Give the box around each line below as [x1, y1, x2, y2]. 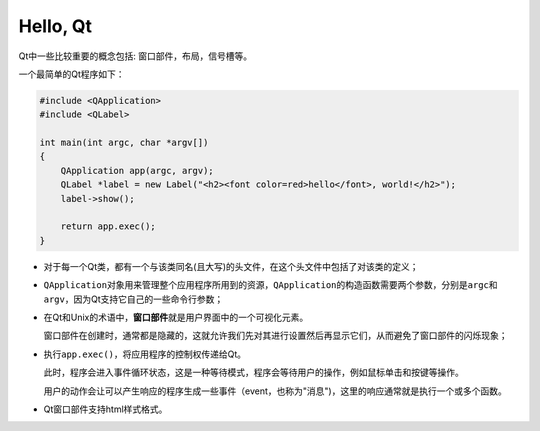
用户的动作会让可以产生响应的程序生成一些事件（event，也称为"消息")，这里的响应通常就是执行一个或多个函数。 [43, 385, 507, 397]
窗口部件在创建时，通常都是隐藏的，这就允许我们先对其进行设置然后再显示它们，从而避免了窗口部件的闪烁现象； [43, 330, 508, 342]
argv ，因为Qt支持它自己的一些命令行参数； [43, 293, 224, 305]
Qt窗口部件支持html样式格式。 [43, 403, 168, 415]
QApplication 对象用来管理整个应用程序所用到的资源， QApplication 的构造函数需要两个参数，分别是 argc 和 [43, 279, 499, 291]
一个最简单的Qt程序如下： [18, 68, 125, 80]
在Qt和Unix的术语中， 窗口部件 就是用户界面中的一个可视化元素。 [43, 311, 309, 323]
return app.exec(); [60, 221, 157, 232]
